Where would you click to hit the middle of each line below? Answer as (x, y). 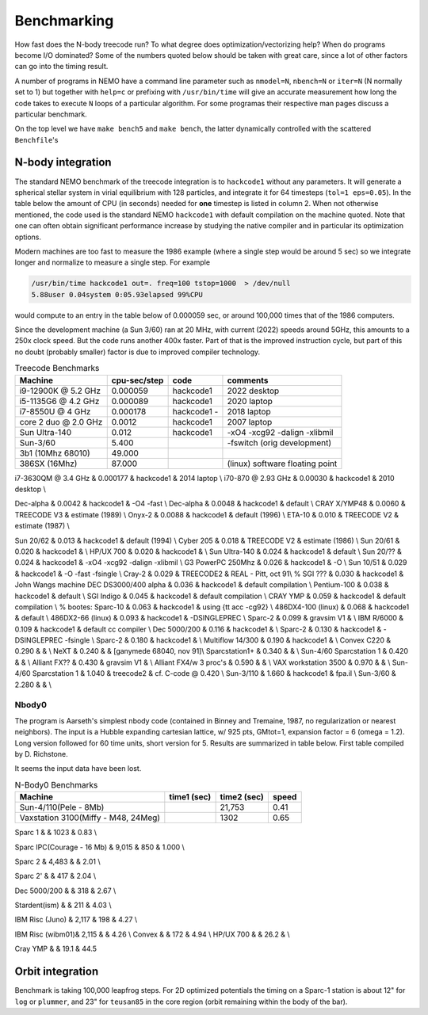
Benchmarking (64, 21)
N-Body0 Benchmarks (56, 784)
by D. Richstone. (41, 754)
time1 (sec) (190, 797)
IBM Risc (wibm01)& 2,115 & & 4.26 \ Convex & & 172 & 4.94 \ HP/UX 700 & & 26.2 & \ (152, 934)
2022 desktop (253, 391)
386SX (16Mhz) (48, 464)
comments (248, 380)
